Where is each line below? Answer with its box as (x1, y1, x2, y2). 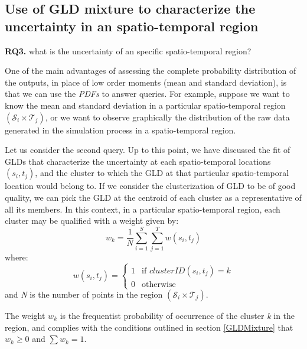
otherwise (142, 280, 176, 289)
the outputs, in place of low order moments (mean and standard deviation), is (5, 76, 287, 88)
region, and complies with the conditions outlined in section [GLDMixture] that (5, 321, 293, 333)
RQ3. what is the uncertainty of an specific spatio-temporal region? (5, 44, 252, 57)
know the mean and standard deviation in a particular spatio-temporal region (5, 99, 286, 111)
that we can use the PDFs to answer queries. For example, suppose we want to (5, 87, 290, 100)
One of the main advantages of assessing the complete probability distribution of (5, 64, 296, 77)
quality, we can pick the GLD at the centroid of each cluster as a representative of (5, 191, 302, 203)
